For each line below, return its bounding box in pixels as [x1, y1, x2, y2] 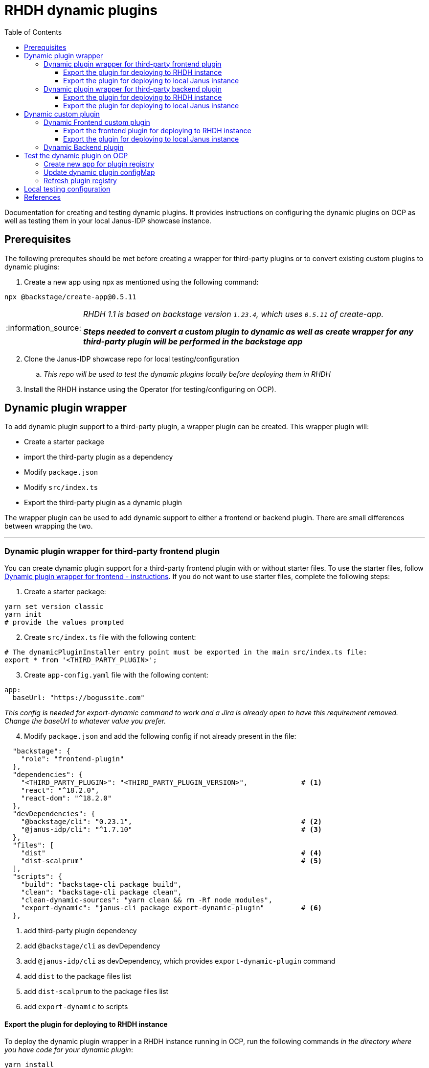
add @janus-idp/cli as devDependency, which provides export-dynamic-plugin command [24, 957, 336, 966]
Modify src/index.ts [24, 483, 98, 492]
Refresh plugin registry [44, 176, 117, 185]
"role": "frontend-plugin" [21, 755, 124, 763]
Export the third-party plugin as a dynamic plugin [24, 498, 182, 507]
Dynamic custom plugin [24, 109, 100, 118]
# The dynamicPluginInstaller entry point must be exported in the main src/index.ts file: [4, 648, 367, 656]
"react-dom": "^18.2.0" [21, 794, 112, 802]
